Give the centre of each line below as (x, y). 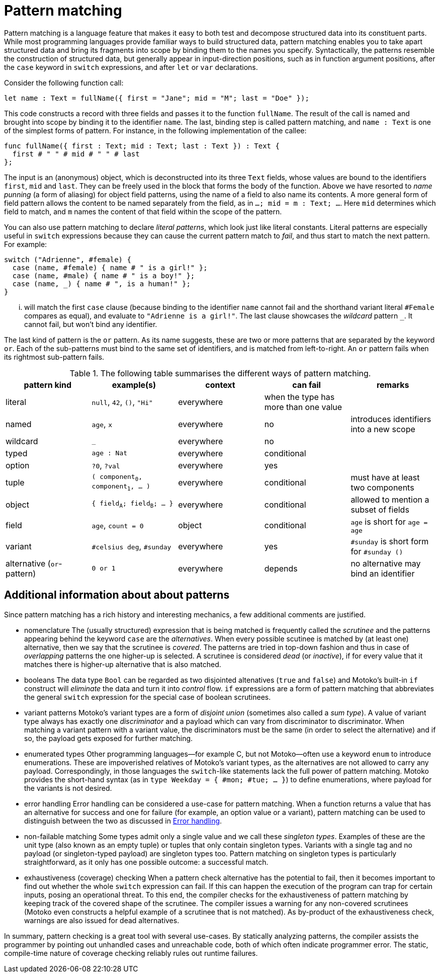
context (220, 385)
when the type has (299, 397)
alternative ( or (32, 563)
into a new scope (383, 429)
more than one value (303, 407)
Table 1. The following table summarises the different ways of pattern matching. (220, 373)
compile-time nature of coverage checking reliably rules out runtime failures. (131, 953)
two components (382, 487)
